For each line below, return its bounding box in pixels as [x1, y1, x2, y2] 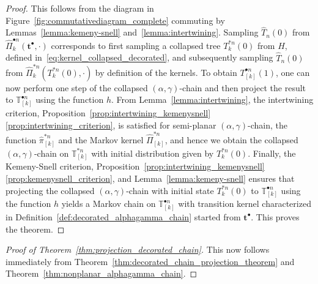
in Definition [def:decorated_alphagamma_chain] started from [6, 210, 241, 223]
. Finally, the [248, 146, 296, 159]
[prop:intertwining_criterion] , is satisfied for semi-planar [6, 118, 216, 131]
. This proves [251, 210, 300, 223]
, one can [276, 65, 310, 78]
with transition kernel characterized [178, 197, 311, 210]
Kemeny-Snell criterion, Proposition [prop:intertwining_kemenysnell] [6, 160, 265, 173]
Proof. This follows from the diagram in [6, 2, 154, 14]
